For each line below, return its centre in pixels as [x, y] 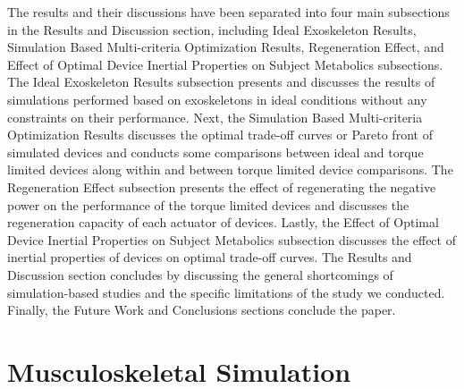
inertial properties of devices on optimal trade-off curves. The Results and [210, 257]
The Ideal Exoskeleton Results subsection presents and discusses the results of [221, 82]
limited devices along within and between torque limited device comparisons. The [230, 169]
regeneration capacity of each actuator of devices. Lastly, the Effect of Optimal [223, 222]
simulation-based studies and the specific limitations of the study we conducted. [226, 292]
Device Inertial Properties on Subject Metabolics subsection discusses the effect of [232, 239]
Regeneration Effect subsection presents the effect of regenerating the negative [222, 186]
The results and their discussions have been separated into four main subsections [228, 12]
